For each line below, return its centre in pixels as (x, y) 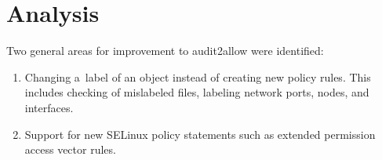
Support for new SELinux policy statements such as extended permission (200, 134)
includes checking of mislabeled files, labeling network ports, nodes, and (197, 92)
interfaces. (49, 107)
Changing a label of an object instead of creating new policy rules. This (198, 76)
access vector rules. (70, 149)
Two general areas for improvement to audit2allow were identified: (165, 51)
